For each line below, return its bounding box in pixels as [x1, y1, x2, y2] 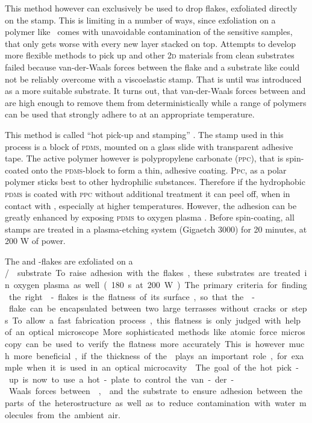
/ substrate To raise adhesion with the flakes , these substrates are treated [5, 266, 301, 279]
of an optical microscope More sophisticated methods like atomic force [5, 325, 277, 338]
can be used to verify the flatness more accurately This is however [25, 337, 285, 350]
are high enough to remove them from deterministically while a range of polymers [5, 96, 307, 108]
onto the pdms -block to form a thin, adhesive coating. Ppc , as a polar [31, 163, 287, 176]
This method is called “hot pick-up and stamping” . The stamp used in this [5, 128, 284, 140]
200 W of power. [5, 234, 66, 247]
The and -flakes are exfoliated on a [5, 254, 133, 267]
